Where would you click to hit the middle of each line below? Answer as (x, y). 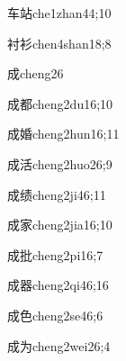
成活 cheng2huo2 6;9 (60, 163)
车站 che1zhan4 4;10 (59, 13)
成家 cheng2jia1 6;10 (60, 225)
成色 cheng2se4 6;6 (55, 315)
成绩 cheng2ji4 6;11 (57, 194)
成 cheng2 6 (36, 73)
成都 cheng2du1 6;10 (60, 103)
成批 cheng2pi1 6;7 (55, 254)
